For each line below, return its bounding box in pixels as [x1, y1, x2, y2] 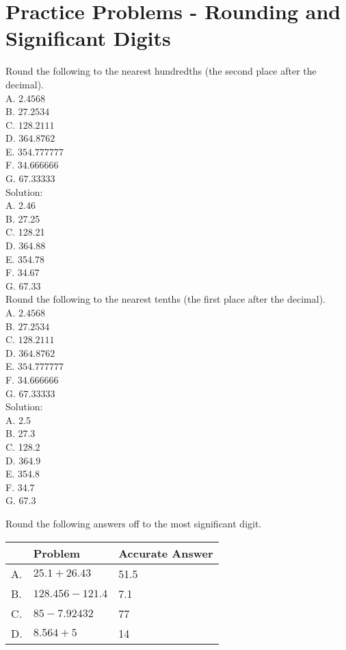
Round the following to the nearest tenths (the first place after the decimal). [5, 292, 325, 306]
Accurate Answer [118, 545, 213, 561]
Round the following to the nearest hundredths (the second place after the [5, 64, 317, 78]
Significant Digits [5, 24, 171, 52]
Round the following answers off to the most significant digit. [5, 516, 262, 530]
